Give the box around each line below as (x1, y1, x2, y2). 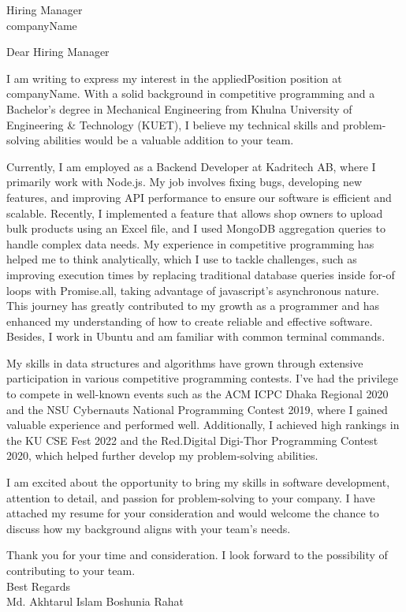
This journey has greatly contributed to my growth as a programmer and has (6, 297, 380, 314)
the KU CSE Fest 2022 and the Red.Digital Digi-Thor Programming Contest (6, 431, 378, 448)
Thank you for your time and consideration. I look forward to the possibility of (6, 547, 388, 563)
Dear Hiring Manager (6, 43, 110, 60)
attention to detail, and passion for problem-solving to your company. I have (6, 489, 375, 506)
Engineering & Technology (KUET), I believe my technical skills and (6, 116, 340, 132)
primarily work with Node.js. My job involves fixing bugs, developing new (6, 174, 363, 190)
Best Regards (6, 577, 71, 594)
